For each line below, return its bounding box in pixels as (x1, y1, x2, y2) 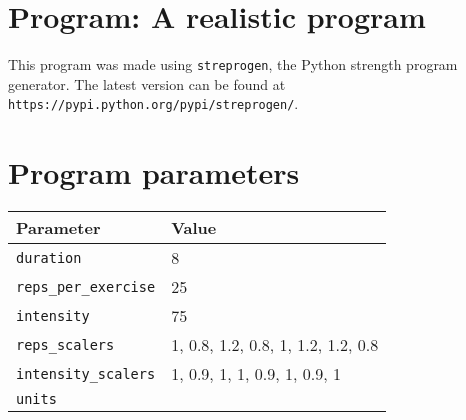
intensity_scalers (16, 365, 156, 382)
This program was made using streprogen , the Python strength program (8, 54, 458, 75)
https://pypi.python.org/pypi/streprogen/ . (8, 93, 299, 114)
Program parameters (8, 152, 300, 193)
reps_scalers (16, 336, 115, 353)
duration (16, 249, 82, 266)
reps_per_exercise (16, 278, 156, 295)
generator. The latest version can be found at (8, 73, 286, 94)
